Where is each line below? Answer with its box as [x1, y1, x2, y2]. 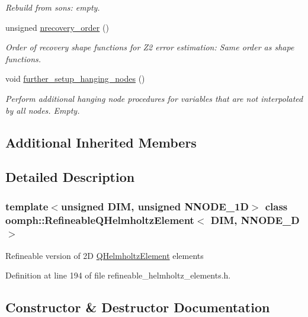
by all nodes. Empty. [5, 104, 80, 116]
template [5, 198, 49, 213]
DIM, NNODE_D [210, 212, 300, 227]
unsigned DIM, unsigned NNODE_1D [60, 198, 249, 213]
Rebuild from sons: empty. [5, 1, 100, 13]
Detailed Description [5, 168, 135, 186]
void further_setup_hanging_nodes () [5, 72, 145, 85]
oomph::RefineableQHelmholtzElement [5, 212, 194, 227]
